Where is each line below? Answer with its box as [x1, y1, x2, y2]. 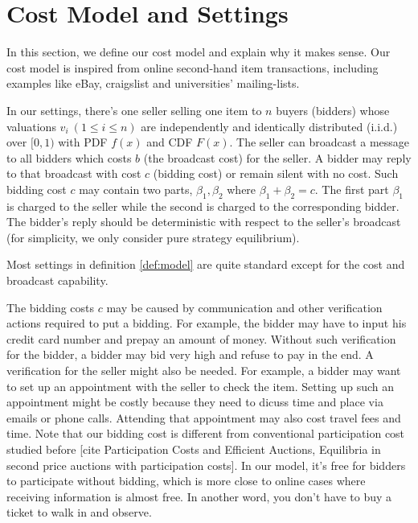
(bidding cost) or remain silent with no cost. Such [153, 165, 399, 182]
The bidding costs [6, 299, 95, 315]
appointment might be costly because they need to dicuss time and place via [6, 393, 383, 410]
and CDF [146, 134, 193, 150]
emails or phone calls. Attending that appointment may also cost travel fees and [6, 409, 401, 426]
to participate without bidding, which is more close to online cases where [6, 472, 366, 489]
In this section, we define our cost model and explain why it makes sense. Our [6, 43, 391, 60]
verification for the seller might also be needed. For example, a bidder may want [6, 362, 401, 379]
